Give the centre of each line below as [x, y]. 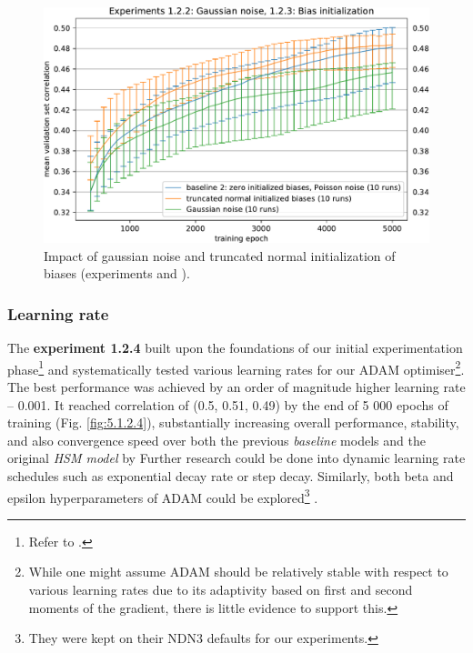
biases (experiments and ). [117, 273]
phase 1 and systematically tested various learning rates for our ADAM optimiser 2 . [236, 367]
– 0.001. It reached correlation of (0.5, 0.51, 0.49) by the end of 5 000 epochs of [228, 404]
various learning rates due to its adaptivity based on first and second [221, 590]
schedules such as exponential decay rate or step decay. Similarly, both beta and [231, 476]
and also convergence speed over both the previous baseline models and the [216, 440]
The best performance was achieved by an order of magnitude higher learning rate [236, 387]
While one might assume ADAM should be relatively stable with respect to [238, 572]
